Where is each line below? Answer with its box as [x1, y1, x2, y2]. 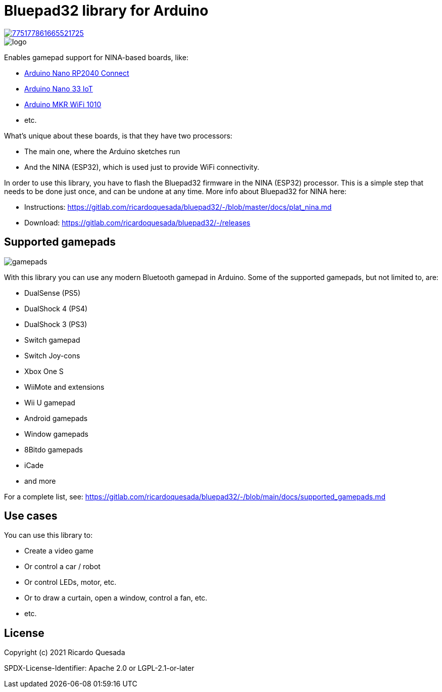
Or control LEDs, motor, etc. [24, 578, 117, 587]
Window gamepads [24, 429, 88, 438]
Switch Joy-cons [24, 351, 80, 360]
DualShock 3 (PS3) [24, 319, 87, 329]
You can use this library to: [4, 531, 93, 540]
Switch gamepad [24, 335, 80, 344]
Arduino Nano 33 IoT [24, 84, 93, 93]
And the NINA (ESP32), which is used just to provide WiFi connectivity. [24, 162, 260, 171]
